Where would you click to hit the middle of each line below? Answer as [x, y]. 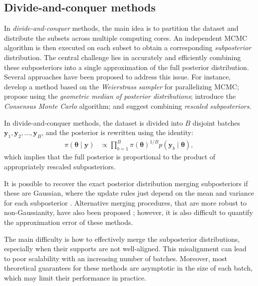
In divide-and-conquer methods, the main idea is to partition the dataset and [121, 28]
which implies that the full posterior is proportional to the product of [110, 157]
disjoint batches [216, 122]
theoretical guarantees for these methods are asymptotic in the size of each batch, [129, 268]
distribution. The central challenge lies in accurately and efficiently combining [123, 57]
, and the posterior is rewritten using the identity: [117, 132]
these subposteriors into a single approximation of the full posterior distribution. [127, 67]
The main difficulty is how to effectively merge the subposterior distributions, [122, 239]
